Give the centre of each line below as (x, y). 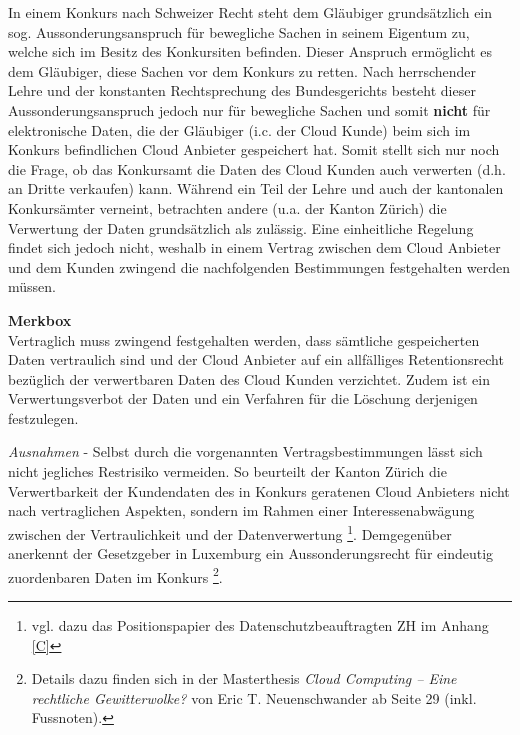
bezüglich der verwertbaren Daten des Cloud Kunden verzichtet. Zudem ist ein (249, 378)
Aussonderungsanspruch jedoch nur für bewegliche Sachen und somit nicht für (249, 109)
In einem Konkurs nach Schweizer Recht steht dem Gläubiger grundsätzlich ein (250, 12)
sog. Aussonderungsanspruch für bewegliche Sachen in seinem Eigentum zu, (239, 31)
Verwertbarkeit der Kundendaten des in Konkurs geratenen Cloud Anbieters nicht (259, 490)
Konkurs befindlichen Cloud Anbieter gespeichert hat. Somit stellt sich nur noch (254, 149)
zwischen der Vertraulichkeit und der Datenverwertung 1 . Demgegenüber (230, 532)
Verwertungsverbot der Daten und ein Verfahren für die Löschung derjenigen (243, 398)
